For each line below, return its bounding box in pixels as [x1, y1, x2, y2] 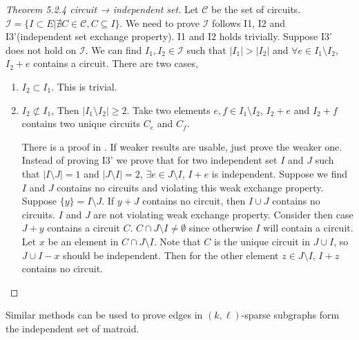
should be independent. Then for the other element [63, 247, 279, 262]
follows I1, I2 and [212, 15, 285, 30]
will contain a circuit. [263, 220, 353, 235]
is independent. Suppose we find [211, 166, 347, 180]
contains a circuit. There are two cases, [33, 56, 198, 70]
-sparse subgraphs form [241, 308, 340, 322]
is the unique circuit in [214, 234, 310, 248]
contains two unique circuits [21, 116, 141, 131]
